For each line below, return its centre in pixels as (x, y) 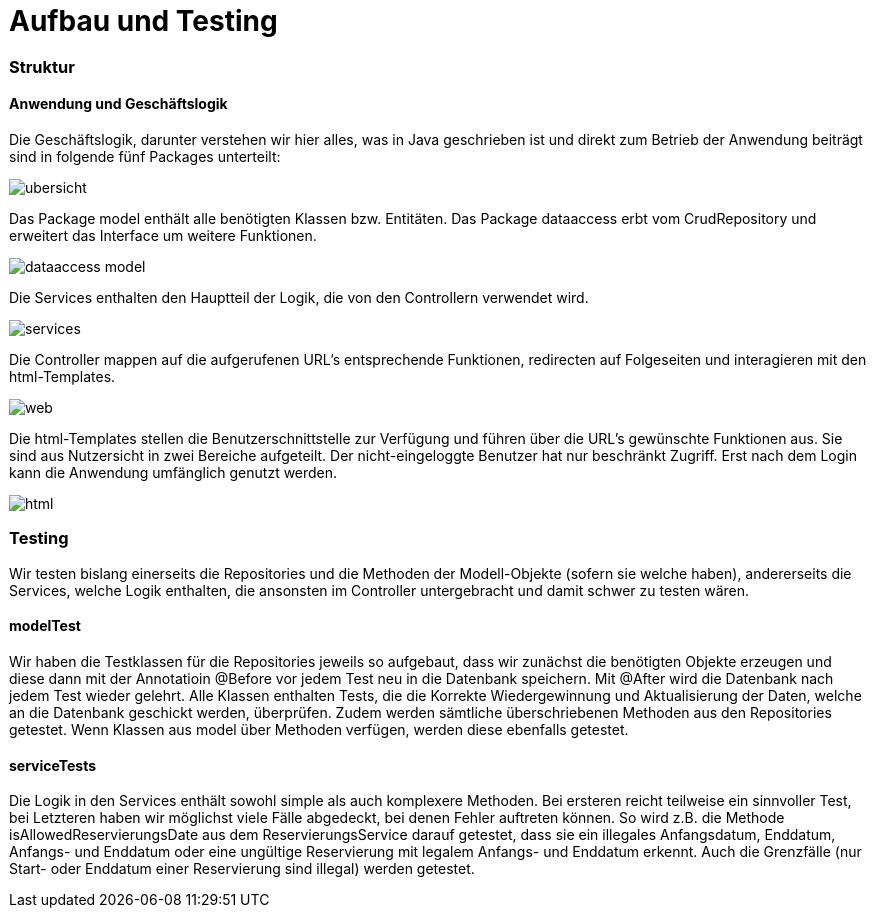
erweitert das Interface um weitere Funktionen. (163, 235)
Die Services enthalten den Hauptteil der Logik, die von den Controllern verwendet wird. (299, 297)
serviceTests (53, 765)
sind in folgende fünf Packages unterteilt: (145, 156)
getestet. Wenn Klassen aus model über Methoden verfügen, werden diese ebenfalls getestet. (319, 729)
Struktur (42, 66)
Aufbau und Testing (143, 21)
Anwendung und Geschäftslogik (118, 104)
